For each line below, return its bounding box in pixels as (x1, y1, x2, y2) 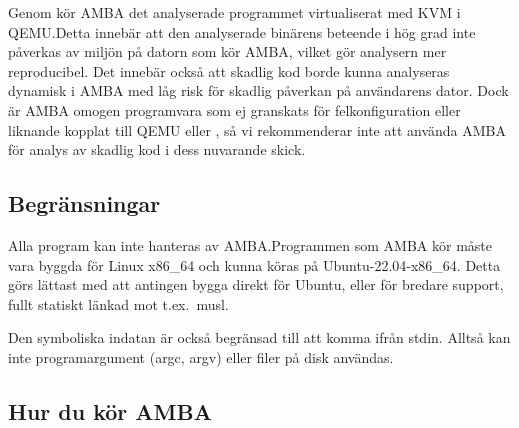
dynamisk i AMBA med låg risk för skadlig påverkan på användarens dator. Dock (8, 80, 509, 101)
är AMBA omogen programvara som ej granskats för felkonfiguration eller (8, 99, 461, 120)
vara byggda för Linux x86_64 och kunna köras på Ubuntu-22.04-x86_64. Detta (8, 254, 501, 275)
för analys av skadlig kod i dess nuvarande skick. (8, 139, 306, 160)
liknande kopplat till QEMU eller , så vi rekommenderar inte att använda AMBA (8, 119, 507, 140)
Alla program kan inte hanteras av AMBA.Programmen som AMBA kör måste (8, 234, 493, 255)
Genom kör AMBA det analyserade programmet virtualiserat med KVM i (8, 2, 461, 22)
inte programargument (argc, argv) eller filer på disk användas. (8, 346, 394, 367)
